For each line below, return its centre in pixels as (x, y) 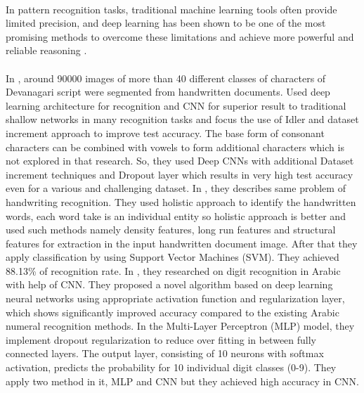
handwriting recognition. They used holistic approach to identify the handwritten (181, 201)
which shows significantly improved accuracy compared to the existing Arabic (173, 312)
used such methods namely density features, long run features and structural (171, 230)
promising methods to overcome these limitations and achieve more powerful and (180, 36)
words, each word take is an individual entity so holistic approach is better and (176, 215)
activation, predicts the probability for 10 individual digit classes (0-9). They (171, 367)
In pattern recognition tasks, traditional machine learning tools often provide (171, 9)
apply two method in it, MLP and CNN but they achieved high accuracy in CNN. (182, 381)
